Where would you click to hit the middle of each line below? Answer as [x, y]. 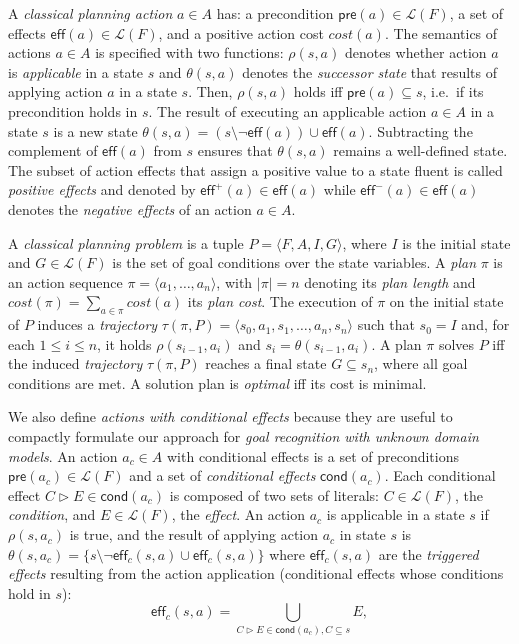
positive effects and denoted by [102, 189]
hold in [29, 592]
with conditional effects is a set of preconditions [312, 455]
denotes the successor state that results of [369, 71]
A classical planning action [90, 13]
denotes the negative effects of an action [130, 208]
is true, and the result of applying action [194, 534]
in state [362, 534]
